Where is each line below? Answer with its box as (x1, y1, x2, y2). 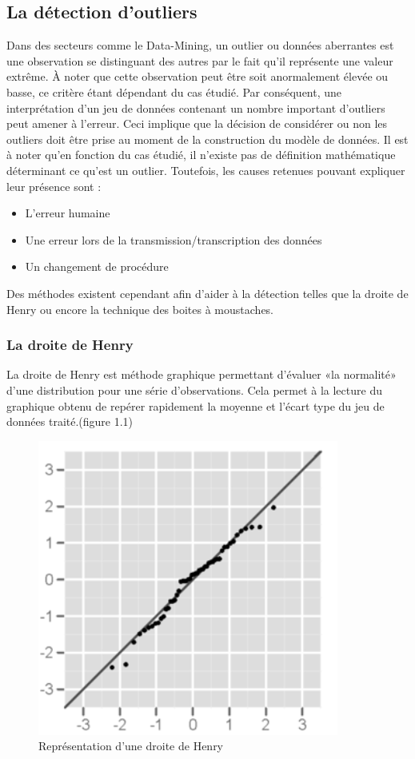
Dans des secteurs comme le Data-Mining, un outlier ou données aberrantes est (6, 37, 394, 54)
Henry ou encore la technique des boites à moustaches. (6, 300, 274, 317)
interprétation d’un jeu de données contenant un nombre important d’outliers (6, 99, 385, 116)
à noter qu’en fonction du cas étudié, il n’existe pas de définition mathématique (6, 146, 396, 163)
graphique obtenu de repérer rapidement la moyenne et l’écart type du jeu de (6, 397, 385, 414)
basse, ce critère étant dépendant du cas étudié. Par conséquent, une (6, 83, 342, 100)
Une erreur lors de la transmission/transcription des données (25, 231, 322, 248)
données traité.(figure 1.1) (6, 413, 134, 430)
